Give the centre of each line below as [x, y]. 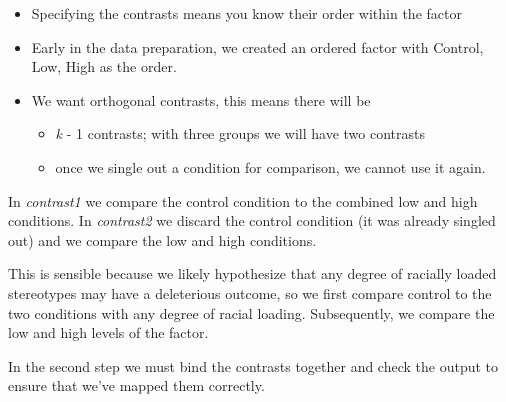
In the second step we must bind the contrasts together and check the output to [253, 365]
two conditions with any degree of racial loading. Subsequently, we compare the [251, 312]
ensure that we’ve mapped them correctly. [136, 385]
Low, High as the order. [104, 66]
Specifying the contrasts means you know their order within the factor [246, 13]
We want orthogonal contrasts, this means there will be [201, 99]
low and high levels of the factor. [108, 332]
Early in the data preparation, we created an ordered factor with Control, [257, 46]
